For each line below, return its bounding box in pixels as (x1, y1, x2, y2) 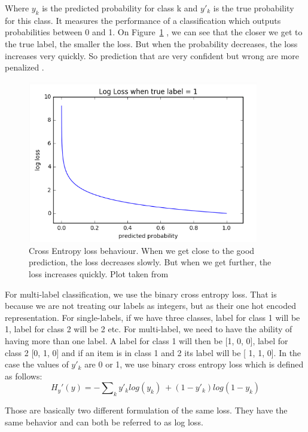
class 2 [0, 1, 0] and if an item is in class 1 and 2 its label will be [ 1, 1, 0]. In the (5, 346, 301, 359)
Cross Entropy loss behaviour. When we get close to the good (29, 244, 255, 256)
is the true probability (213, 2, 294, 14)
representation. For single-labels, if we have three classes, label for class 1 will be (5, 311, 300, 323)
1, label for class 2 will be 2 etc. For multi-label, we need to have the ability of (5, 323, 292, 335)
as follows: (5, 369, 42, 382)
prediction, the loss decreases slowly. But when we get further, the (29, 256, 272, 268)
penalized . (5, 61, 44, 73)
